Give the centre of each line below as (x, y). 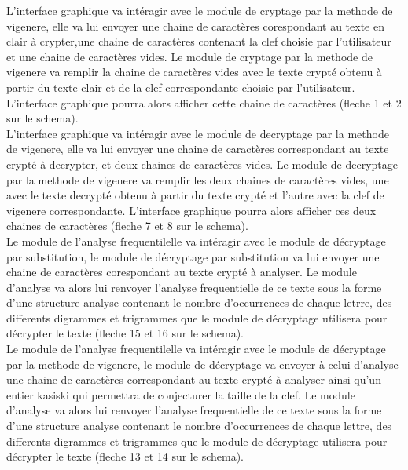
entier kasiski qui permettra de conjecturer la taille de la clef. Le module (181, 394)
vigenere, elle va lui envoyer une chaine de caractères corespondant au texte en (195, 26)
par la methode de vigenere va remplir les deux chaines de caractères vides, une (198, 179)
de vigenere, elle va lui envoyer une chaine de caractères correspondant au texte (198, 149)
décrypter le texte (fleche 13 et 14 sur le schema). (125, 456)
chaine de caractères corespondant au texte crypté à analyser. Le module (182, 272)
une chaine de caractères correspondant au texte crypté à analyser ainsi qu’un (194, 379)
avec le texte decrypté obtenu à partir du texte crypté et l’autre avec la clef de (195, 195)
